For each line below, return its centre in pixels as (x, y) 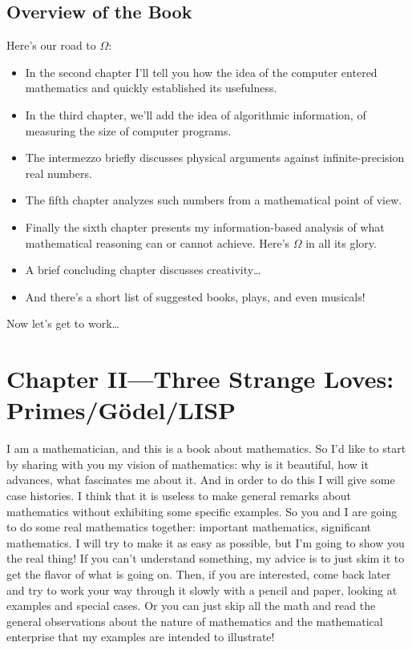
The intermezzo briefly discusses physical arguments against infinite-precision (215, 157)
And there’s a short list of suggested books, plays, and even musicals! (195, 296)
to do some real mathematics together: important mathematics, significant (189, 527)
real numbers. (59, 173)
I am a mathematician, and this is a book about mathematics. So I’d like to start (206, 448)
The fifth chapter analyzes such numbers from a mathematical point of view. (214, 200)
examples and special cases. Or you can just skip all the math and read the (191, 606)
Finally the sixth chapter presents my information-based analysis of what (205, 226)
